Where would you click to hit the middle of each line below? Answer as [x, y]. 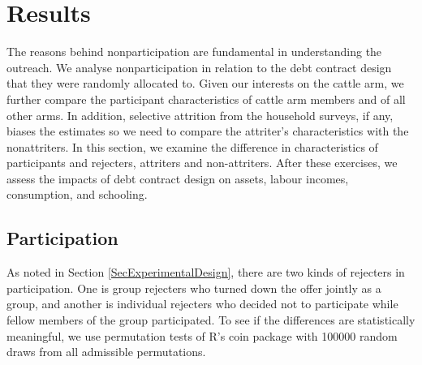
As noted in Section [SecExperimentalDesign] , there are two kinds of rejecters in [206, 272]
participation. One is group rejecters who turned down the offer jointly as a [194, 288]
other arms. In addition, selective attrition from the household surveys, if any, [200, 115]
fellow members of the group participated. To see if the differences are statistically [211, 320]
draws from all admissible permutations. [106, 352]
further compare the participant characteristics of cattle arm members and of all [206, 99]
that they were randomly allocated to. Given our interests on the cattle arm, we [205, 83]
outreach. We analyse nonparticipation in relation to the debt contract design [199, 67]
